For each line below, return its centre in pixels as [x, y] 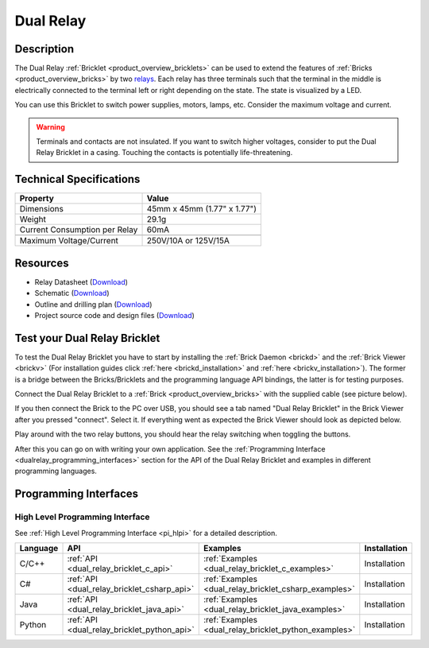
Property [37, 199]
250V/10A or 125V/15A [188, 241]
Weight [33, 219]
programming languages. [56, 471]
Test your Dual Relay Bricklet [87, 338]
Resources [42, 263]
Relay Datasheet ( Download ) [81, 281]
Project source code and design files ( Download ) [114, 315]
